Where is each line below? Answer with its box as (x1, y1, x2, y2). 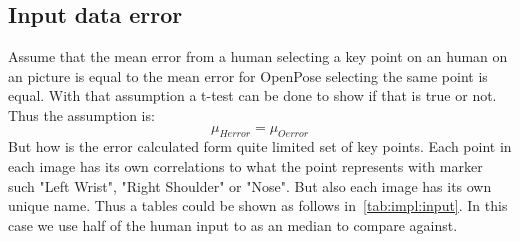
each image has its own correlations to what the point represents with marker (8, 155, 483, 176)
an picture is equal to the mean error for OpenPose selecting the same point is (8, 65, 488, 86)
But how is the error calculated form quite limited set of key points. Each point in (8, 136, 512, 157)
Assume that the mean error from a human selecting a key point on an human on (8, 46, 508, 67)
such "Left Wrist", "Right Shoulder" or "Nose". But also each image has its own (8, 175, 492, 196)
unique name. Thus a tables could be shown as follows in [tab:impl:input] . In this (8, 195, 508, 216)
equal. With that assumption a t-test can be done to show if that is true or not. (8, 85, 497, 106)
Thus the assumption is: (8, 104, 155, 125)
